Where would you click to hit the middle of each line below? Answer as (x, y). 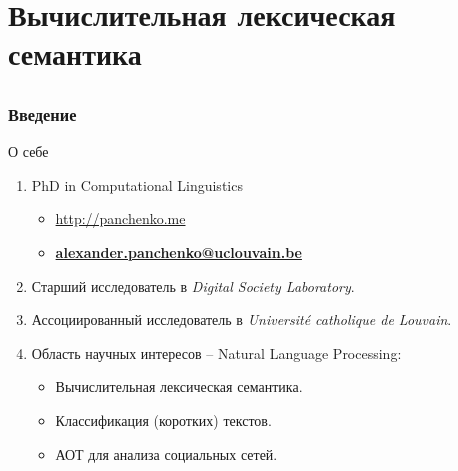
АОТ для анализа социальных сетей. (166, 453)
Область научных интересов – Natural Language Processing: (216, 352)
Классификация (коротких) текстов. (163, 420)
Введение (42, 113)
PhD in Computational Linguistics (137, 184)
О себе (28, 151)
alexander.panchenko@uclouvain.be (178, 252)
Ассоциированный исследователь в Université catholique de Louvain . (241, 319)
